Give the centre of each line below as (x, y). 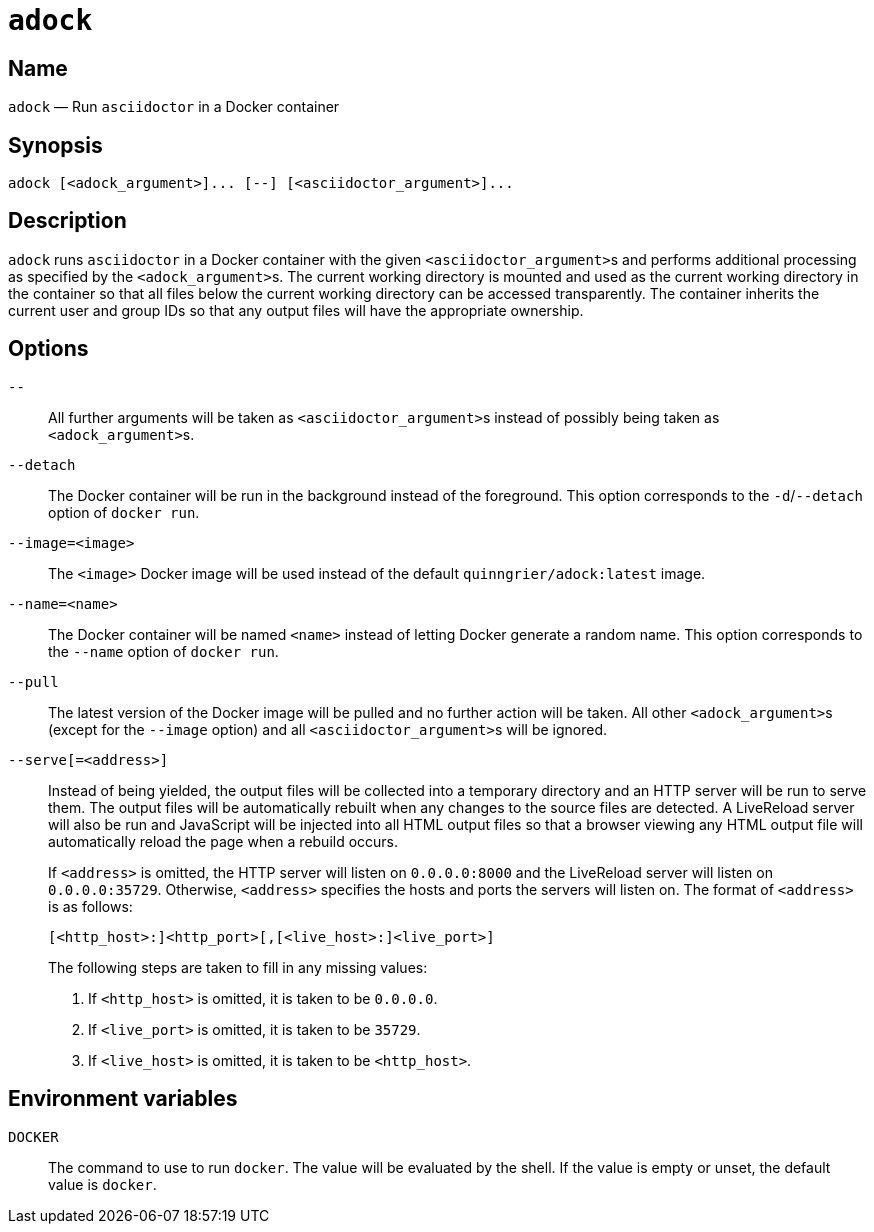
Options (48, 349)
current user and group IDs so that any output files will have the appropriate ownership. (296, 310)
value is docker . (102, 1184)
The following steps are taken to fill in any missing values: (238, 967)
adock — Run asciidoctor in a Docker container (174, 107)
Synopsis (55, 145)
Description (67, 221)
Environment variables (123, 1099)
